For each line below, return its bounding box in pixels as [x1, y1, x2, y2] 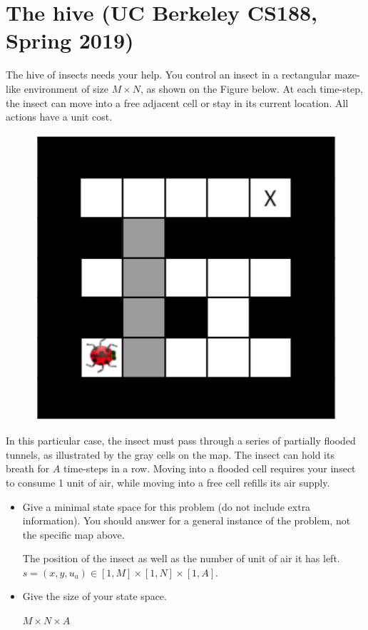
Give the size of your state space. [22, 589, 167, 604]
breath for [6, 461, 50, 476]
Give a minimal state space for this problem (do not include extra [22, 499, 311, 514]
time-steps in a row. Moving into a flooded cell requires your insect [63, 461, 356, 476]
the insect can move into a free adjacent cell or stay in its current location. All [6, 95, 349, 110]
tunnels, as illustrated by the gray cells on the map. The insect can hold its [6, 447, 334, 462]
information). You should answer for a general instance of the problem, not [22, 513, 351, 528]
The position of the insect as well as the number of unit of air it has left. [22, 551, 340, 566]
